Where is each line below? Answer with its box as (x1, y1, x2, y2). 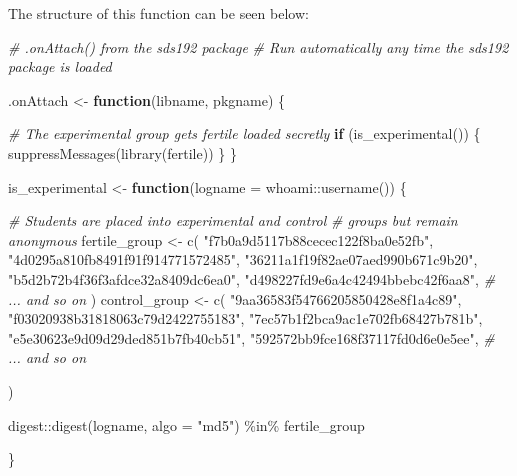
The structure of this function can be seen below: (8, 3, 309, 23)
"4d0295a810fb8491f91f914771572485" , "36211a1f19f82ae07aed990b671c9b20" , (8, 249, 478, 270)
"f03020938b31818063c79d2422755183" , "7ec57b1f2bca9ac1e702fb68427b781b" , (8, 308, 483, 329)
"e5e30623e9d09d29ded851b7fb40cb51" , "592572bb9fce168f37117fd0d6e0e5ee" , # (8, 327, 495, 348)
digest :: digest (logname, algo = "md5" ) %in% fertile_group (8, 414, 365, 435)
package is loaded (8, 56, 112, 77)
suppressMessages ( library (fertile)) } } (8, 142, 237, 163)
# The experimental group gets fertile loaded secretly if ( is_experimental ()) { (8, 123, 481, 144)
